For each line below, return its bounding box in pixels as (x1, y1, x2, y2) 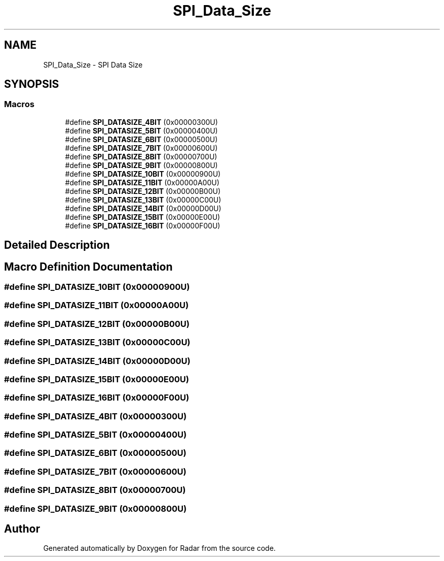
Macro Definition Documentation (4, 260, 173, 273)
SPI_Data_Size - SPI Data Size (43, 60, 143, 69)
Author (4, 522, 40, 535)
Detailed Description (4, 239, 110, 252)
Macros (4, 99, 34, 110)
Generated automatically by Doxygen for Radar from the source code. (43, 544, 276, 553)
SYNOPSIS (4, 78, 59, 91)
